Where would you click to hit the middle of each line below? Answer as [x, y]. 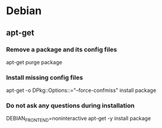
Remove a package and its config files [62, 50]
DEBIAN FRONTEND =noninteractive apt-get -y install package [79, 119]
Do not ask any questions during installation [70, 106]
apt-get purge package [34, 62]
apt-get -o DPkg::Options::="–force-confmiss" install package [81, 90]
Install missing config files [45, 77]
